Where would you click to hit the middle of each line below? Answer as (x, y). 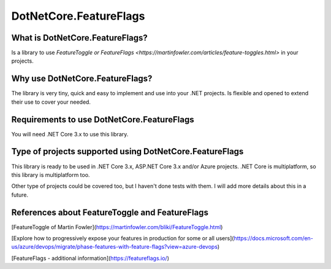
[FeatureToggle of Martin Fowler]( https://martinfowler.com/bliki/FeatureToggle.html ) (117, 227)
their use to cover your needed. (51, 102)
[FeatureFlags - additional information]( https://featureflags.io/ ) (90, 258)
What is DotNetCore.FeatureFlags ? (80, 38)
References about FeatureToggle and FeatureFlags (110, 212)
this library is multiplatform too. (51, 174)
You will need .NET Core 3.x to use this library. (70, 134)
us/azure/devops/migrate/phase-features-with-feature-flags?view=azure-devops (114, 247)
